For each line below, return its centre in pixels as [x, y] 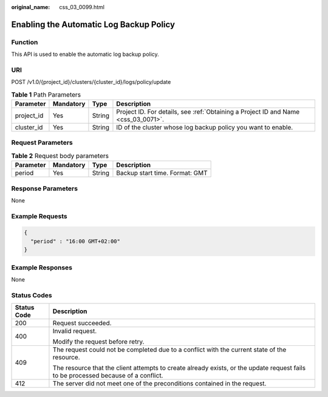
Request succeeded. [82, 323]
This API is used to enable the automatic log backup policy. [85, 54]
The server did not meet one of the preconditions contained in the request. [159, 384]
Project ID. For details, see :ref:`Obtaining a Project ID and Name [208, 112]
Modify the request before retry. [98, 342]
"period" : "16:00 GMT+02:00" [76, 241]
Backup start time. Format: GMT [162, 173]
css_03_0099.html [82, 7]
